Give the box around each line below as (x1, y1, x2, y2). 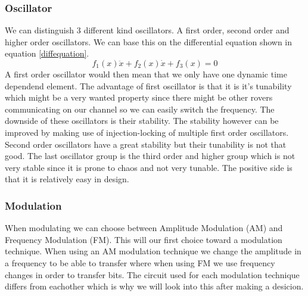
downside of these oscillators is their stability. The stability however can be (5, 114, 279, 127)
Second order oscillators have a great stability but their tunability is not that (5, 138, 287, 150)
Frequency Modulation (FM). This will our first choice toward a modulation (5, 233, 282, 245)
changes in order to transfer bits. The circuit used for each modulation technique (5, 268, 300, 281)
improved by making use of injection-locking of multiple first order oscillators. (5, 126, 289, 138)
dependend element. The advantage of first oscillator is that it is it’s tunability (5, 79, 292, 92)
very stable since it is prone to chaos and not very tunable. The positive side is (5, 161, 293, 173)
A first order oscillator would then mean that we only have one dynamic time (5, 68, 287, 80)
